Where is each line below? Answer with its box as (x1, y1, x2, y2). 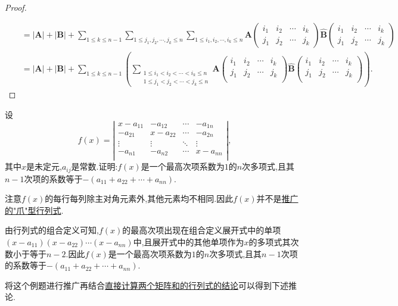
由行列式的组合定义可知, (5, 224, 99, 236)
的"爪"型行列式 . (5, 204, 64, 216)
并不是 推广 (256, 192, 298, 205)
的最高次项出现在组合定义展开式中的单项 (122, 224, 281, 236)
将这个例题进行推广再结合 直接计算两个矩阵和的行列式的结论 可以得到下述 (5, 279, 288, 291)
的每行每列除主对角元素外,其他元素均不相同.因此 (45, 192, 234, 205)
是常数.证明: (71, 160, 118, 173)
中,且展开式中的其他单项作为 (133, 235, 244, 248)
